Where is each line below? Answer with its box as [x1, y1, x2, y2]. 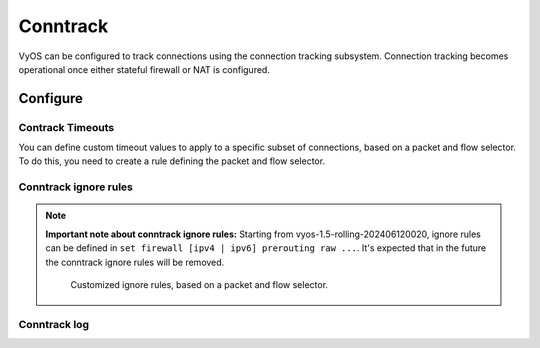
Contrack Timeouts [18, 120, 115, 134]
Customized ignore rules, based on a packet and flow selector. [70, 279, 329, 290]
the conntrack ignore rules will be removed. [45, 256, 225, 268]
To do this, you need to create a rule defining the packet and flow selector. [18, 155, 325, 167]
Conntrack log [18, 317, 90, 331]
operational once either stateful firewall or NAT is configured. [18, 63, 270, 75]
